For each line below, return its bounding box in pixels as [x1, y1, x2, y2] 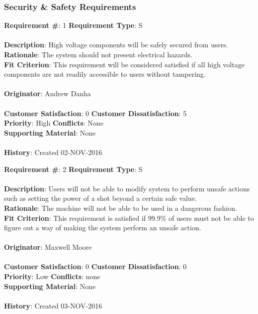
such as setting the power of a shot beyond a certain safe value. [4, 193, 197, 203]
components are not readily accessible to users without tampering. [4, 69, 206, 79]
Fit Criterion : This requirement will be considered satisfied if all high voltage [4, 59, 245, 69]
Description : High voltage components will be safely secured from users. [4, 39, 228, 50]
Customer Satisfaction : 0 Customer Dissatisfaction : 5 [4, 108, 187, 118]
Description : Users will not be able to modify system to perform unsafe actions [4, 183, 250, 193]
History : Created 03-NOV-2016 [4, 300, 102, 311]
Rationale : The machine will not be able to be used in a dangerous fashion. [4, 202, 237, 213]
